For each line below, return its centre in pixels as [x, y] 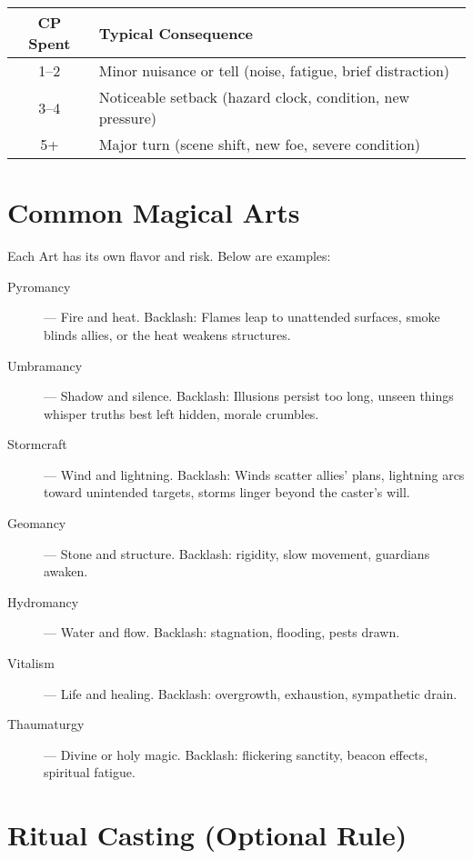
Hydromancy [43, 601]
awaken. [66, 571]
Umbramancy [45, 365]
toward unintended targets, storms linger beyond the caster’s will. [227, 492]
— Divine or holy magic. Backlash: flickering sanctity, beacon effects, [236, 754]
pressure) [128, 118]
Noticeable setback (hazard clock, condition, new [254, 97]
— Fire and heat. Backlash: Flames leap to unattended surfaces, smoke [242, 317]
